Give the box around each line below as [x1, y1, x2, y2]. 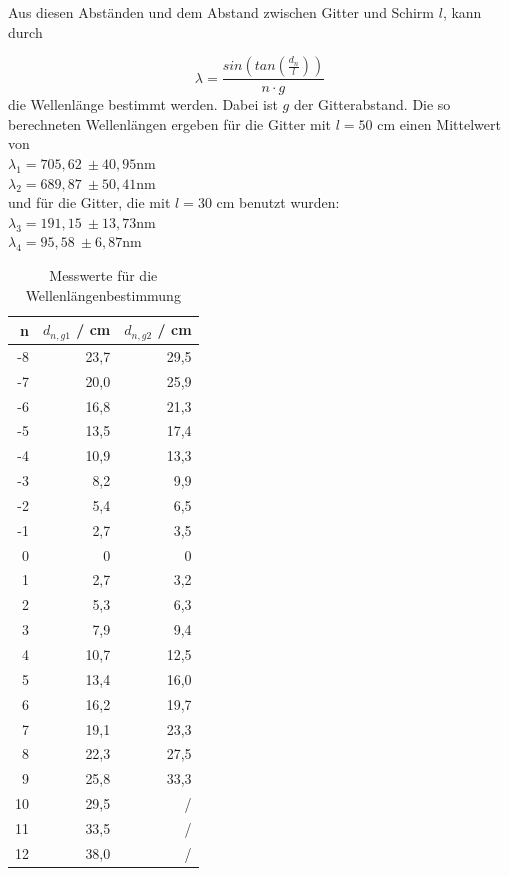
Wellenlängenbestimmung [25, 284, 181, 305]
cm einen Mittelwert [377, 113, 501, 134]
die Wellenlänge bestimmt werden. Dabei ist [8, 94, 278, 115]
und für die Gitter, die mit [8, 192, 171, 213]
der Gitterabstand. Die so [293, 94, 451, 115]
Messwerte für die [49, 264, 158, 285]
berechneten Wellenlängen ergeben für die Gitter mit [8, 113, 332, 134]
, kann [442, 2, 482, 22]
